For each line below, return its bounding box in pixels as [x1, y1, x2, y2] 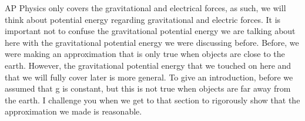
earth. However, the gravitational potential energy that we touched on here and [5, 59, 291, 71]
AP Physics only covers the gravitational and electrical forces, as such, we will [5, 2, 286, 14]
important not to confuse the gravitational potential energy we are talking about [5, 25, 296, 37]
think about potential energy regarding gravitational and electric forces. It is [5, 13, 281, 25]
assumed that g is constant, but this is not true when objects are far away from [5, 82, 291, 95]
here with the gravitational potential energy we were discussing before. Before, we [5, 36, 299, 48]
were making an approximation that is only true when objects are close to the [5, 48, 285, 60]
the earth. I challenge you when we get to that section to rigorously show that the [5, 93, 300, 106]
